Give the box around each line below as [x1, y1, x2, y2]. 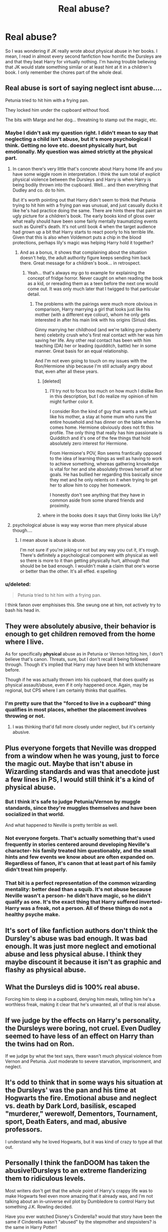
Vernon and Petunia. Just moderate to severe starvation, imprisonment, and [5, 1059, 161, 1064]
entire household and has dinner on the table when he [49, 419, 161, 425]
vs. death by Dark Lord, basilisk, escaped [5, 1102, 136, 1110]
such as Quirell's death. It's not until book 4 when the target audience [12, 224, 156, 230]
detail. [27, 291, 40, 297]
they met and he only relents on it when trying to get [49, 477, 157, 483]
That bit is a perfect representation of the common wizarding [5, 879, 156, 886]
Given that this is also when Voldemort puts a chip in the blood [12, 234, 141, 240]
